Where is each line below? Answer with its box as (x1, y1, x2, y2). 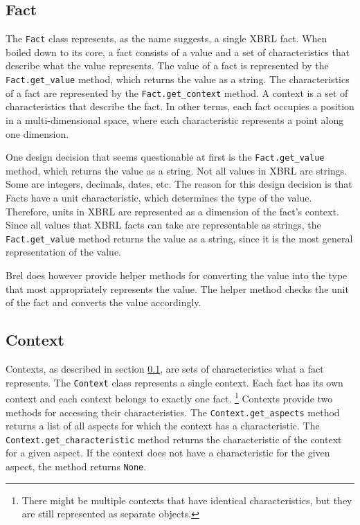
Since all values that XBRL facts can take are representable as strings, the (6, 217, 321, 232)
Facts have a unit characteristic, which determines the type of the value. (6, 190, 312, 204)
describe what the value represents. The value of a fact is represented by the (6, 58, 329, 73)
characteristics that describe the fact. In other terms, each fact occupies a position (6, 99, 354, 114)
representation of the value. (6, 244, 121, 259)
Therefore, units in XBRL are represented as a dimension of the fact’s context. (6, 204, 339, 218)
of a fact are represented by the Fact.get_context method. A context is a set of (6, 85, 348, 100)
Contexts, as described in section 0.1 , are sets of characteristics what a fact (6, 362, 324, 375)
